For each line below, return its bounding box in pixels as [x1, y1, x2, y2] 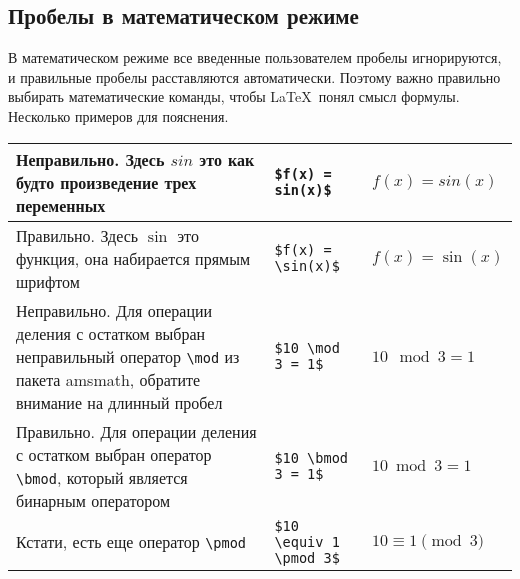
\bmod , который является [16, 465, 188, 489]
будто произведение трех [16, 170, 197, 194]
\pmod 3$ [274, 549, 340, 566]
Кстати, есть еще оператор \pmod [16, 530, 247, 554]
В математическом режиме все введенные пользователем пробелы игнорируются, [8, 47, 502, 68]
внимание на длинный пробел [16, 390, 223, 414]
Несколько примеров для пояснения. [8, 105, 229, 126]
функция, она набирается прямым [16, 246, 251, 270]
